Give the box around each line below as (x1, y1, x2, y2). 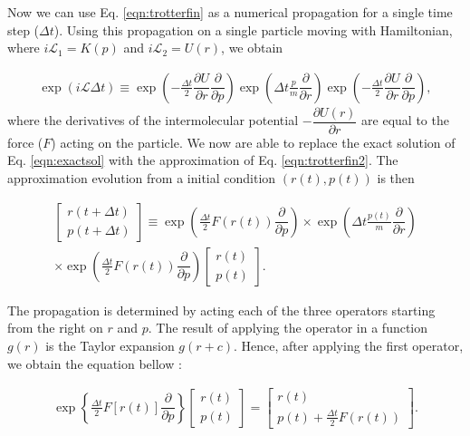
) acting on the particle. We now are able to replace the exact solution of (51, 132, 456, 151)
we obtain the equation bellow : (7, 354, 182, 373)
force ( (7, 132, 43, 151)
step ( (7, 20, 40, 39)
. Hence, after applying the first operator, (234, 335, 464, 354)
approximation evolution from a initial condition (7, 169, 276, 188)
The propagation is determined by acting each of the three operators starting (7, 300, 436, 319)
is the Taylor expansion (45, 335, 175, 354)
